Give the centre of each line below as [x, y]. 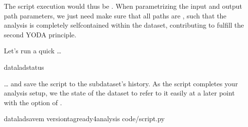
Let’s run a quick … [33, 51]
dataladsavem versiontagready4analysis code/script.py [84, 119]
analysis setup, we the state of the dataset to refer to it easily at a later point [119, 93]
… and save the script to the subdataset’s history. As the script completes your [121, 83]
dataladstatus [24, 67]
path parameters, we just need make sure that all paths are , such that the [115, 15]
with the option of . [33, 102]
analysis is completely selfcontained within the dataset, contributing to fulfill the [124, 25]
